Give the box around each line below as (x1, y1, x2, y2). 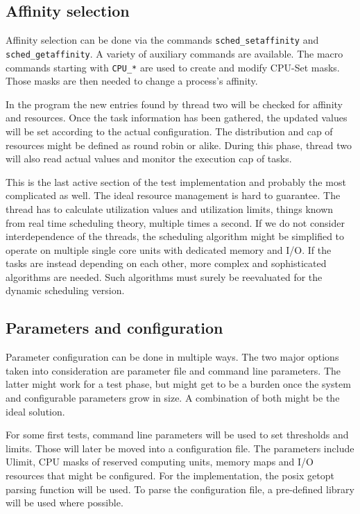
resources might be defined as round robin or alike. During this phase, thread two (6, 137, 352, 152)
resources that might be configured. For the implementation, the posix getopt (6, 468, 334, 483)
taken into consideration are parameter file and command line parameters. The (6, 363, 341, 377)
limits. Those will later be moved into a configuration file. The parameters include (6, 440, 354, 455)
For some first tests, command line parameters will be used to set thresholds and (6, 427, 349, 442)
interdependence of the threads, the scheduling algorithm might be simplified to (6, 229, 345, 243)
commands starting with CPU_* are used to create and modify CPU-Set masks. (6, 60, 340, 74)
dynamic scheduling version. (6, 283, 125, 298)
